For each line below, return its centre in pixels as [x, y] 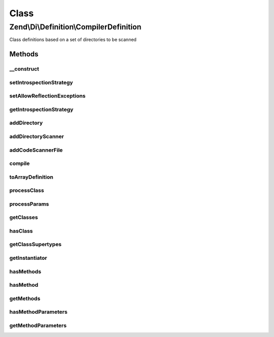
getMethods [25, 298]
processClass [27, 190]
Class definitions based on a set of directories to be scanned [73, 40]
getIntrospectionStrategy [41, 109]
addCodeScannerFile [36, 150]
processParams [29, 204]
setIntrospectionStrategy [41, 82]
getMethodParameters [38, 325]
